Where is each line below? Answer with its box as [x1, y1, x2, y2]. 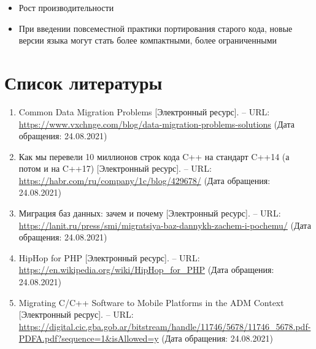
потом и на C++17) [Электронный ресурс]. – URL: [18, 162, 212, 175]
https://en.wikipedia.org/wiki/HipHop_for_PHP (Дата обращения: [18, 263, 274, 276]
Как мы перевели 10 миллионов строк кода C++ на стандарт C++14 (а [18, 150, 290, 163]
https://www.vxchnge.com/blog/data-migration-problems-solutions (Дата [18, 117, 295, 130]
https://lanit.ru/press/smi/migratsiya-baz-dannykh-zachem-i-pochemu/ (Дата [18, 218, 311, 231]
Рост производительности [18, 1, 114, 13]
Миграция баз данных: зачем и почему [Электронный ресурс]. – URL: [18, 207, 281, 220]
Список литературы [4, 69, 163, 94]
